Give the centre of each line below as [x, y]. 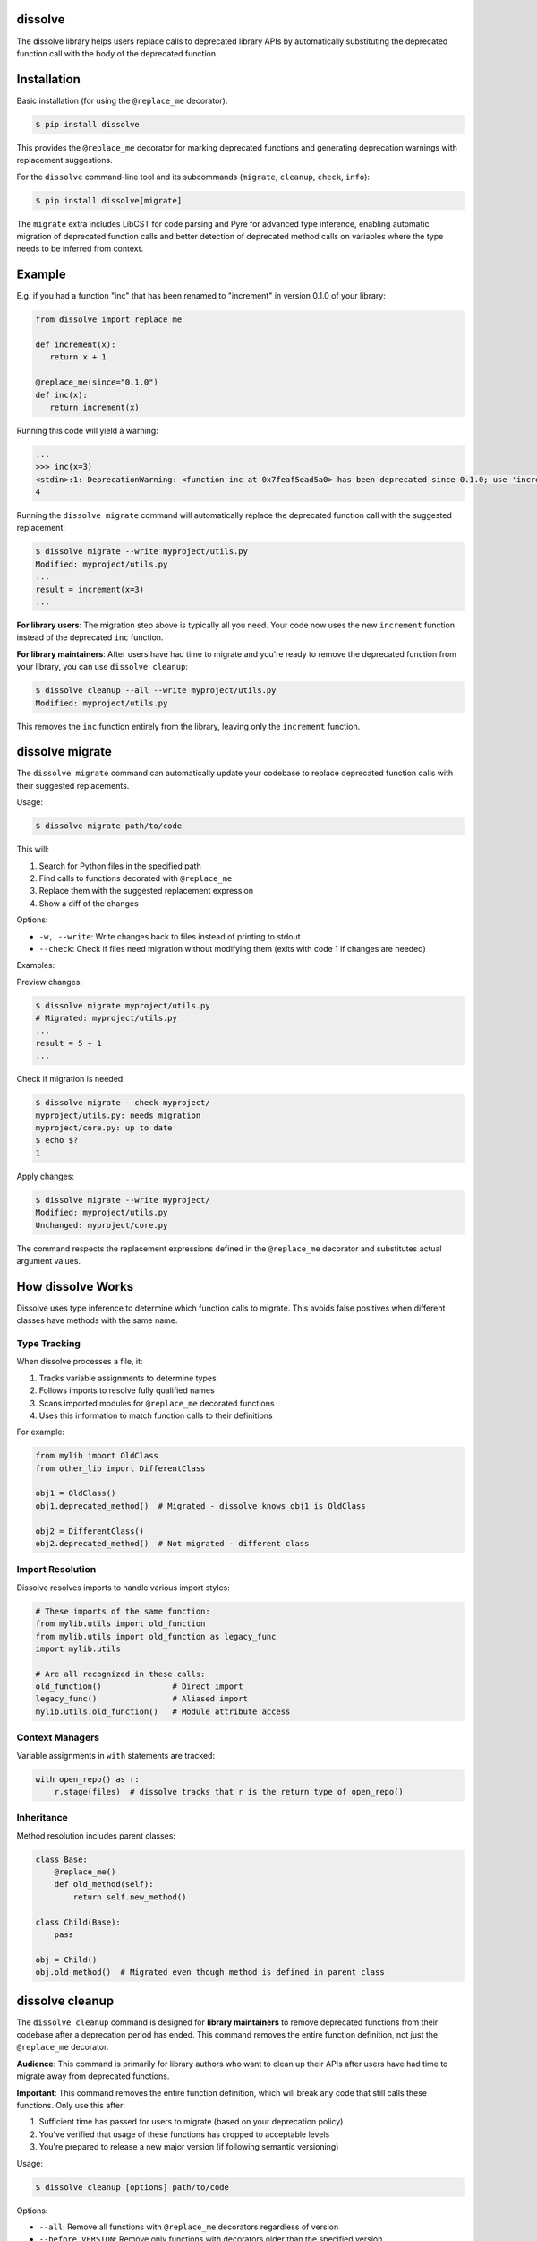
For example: [41, 1432]
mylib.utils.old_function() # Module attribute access [163, 1711]
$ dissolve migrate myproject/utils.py [123, 1005]
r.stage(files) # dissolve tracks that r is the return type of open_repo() [229, 1791]
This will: [33, 849]
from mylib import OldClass [97, 1456]
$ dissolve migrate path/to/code [109, 826]
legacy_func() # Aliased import [141, 1699]
